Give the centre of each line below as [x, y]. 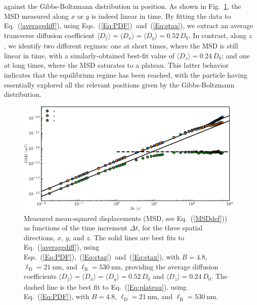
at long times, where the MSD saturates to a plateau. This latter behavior [116, 65]
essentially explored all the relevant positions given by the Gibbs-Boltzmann [119, 84]
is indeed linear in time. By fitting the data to [161, 16]
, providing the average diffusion [170, 266]
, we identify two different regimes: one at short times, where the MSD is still [121, 46]
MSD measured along [36, 16]
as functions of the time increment [76, 228]
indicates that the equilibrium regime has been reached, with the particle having [126, 75]
